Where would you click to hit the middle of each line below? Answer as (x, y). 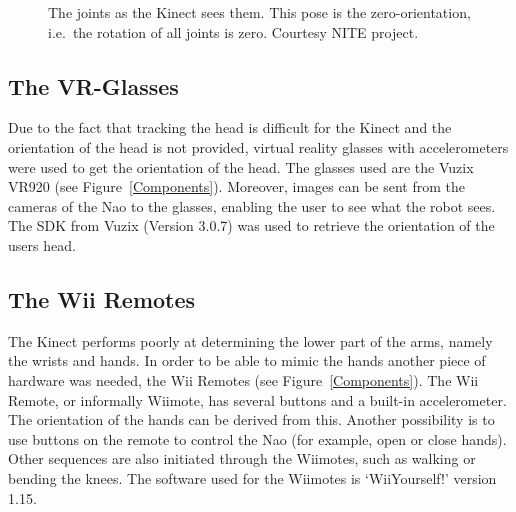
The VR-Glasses (93, 85)
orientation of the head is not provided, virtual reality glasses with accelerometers (258, 146)
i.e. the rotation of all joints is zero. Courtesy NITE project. (233, 31)
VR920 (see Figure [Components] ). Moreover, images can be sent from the (236, 186)
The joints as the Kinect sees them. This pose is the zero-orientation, (259, 12)
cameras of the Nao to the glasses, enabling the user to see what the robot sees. (252, 205)
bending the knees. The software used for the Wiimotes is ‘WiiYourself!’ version (252, 477)
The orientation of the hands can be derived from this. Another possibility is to (251, 419)
